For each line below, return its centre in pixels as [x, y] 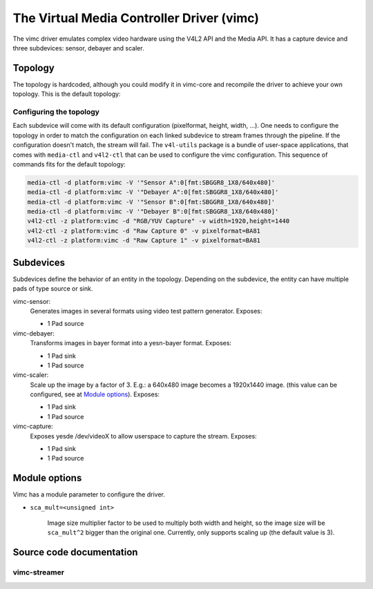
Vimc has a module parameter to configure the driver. [89, 494]
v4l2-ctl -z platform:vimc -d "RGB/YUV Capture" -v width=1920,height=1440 [159, 221]
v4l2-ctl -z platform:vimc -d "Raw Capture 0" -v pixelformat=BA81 [144, 231]
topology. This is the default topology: [67, 94]
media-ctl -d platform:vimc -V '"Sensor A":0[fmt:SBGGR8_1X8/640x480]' [151, 182]
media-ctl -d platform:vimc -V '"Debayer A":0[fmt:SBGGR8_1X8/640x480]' [153, 192]
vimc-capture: [33, 426]
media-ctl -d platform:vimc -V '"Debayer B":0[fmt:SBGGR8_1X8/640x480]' [153, 212]
